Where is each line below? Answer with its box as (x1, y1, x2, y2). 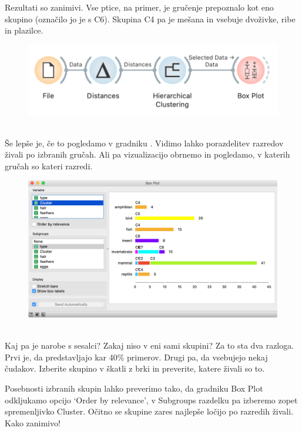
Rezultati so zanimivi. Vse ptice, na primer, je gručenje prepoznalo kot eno (5, 1, 274, 13)
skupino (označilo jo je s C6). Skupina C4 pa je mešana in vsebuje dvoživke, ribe (5, 12, 296, 25)
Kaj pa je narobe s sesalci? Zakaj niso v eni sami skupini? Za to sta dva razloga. (5, 339, 294, 352)
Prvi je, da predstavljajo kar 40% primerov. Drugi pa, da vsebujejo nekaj (5, 350, 268, 363)
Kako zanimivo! (5, 416, 61, 429)
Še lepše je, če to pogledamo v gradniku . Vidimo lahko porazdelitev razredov (5, 136, 284, 149)
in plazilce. (5, 24, 43, 36)
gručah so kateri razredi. (5, 159, 93, 172)
